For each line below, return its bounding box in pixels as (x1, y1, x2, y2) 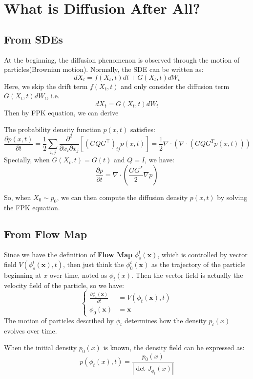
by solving (217, 192, 248, 202)
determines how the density (125, 315, 207, 326)
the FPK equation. (4, 202, 60, 212)
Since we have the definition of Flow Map (4, 249, 132, 259)
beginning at (4, 270, 42, 280)
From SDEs (4, 31, 63, 46)
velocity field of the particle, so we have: (4, 280, 124, 290)
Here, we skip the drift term (4, 81, 88, 91)
